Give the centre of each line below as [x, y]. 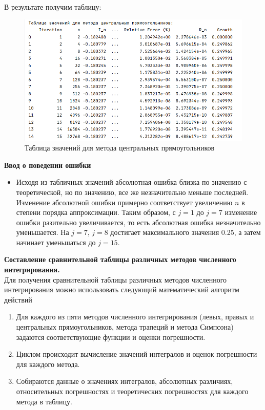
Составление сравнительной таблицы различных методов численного [120, 259]
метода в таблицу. [44, 401]
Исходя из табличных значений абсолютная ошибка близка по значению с [131, 182]
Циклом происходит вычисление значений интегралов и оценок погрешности [137, 354]
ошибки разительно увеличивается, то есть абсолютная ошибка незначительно [138, 222]
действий [18, 299]
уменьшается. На [43, 232]
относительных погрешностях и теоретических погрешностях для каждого [132, 391]
